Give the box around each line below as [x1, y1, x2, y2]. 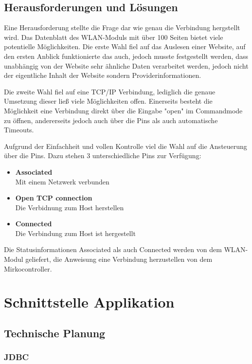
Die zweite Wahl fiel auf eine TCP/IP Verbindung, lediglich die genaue [4, 86, 216, 96]
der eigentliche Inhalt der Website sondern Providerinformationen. [4, 70, 201, 80]
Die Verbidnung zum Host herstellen [15, 202, 124, 212]
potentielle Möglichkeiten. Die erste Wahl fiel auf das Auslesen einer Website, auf [4, 41, 246, 52]
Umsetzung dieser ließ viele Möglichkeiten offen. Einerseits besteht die [4, 96, 213, 106]
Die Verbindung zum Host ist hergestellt [15, 228, 136, 238]
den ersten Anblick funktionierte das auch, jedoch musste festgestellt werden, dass [4, 51, 248, 61]
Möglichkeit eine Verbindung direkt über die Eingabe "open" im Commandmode [4, 105, 243, 115]
